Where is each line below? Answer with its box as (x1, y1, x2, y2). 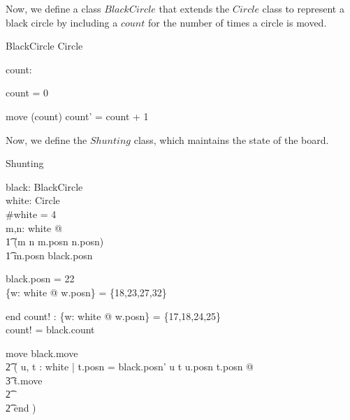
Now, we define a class (6, 1, 101, 15)
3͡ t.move (6, 372, 43, 387)
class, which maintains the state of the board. (133, 132, 329, 147)
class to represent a (262, 1, 344, 15)
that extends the (159, 1, 230, 15)
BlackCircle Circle (6, 38, 83, 53)
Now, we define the (6, 132, 87, 147)
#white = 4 (6, 206, 57, 221)
